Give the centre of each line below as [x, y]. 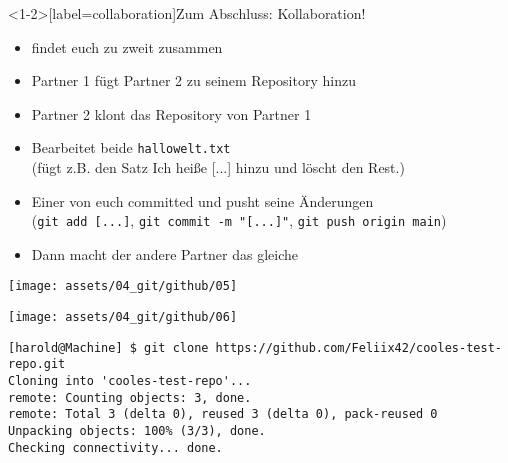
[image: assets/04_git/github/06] [123, 317]
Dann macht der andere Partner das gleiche [165, 253]
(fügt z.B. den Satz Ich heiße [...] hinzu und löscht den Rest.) [218, 167]
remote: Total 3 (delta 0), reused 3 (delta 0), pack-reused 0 [223, 414]
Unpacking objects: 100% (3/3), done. [137, 431]
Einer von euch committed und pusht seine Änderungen [202, 200]
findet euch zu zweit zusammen [127, 46]
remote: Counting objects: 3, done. [130, 397]
